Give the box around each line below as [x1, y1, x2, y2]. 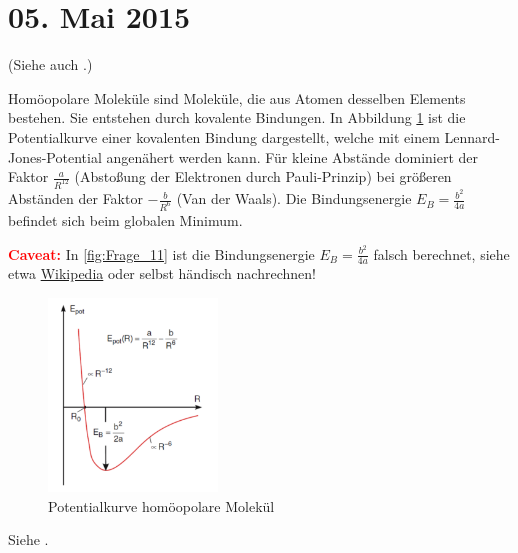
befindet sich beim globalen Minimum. [8, 209, 243, 230]
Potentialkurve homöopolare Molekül [48, 495, 275, 516]
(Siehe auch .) [8, 54, 93, 75]
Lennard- [444, 126, 500, 147]
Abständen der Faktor [8, 188, 143, 209]
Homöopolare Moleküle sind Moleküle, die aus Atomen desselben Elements [8, 87, 466, 108]
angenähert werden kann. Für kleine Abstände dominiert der [106, 146, 479, 167]
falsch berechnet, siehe [373, 243, 510, 264]
